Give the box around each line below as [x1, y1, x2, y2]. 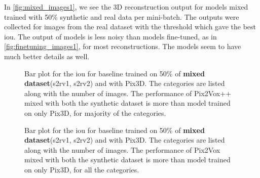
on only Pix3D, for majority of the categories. [24, 107, 166, 118]
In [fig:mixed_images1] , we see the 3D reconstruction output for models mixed [4, 2, 248, 12]
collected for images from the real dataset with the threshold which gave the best [4, 21, 256, 32]
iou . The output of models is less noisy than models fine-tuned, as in [4, 31, 217, 41]
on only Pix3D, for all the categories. [24, 164, 139, 174]
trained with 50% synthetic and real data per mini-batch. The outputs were [4, 11, 239, 22]
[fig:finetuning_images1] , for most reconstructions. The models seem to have [4, 41, 241, 52]
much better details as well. [4, 51, 90, 61]
